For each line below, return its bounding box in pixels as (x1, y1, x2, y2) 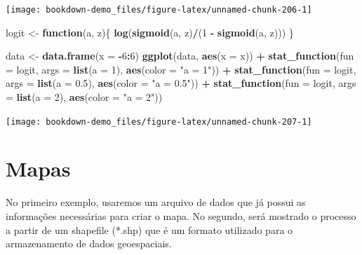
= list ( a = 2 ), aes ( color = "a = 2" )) (6, 90, 163, 104)
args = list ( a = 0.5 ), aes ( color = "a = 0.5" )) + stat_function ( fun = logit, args (6, 76, 356, 90)
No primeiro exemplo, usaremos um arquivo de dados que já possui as (6, 195, 306, 209)
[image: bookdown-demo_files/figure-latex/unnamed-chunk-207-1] (6, 116, 312, 127)
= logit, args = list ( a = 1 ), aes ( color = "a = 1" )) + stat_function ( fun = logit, (6, 62, 356, 76)
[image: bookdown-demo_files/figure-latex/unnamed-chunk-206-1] (6, 5, 312, 15)
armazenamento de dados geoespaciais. (6, 236, 172, 251)
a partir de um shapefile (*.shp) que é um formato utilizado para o (6, 222, 293, 237)
